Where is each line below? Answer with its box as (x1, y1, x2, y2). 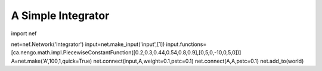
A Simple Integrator (11, 9, 110, 22)
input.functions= (166, 41, 207, 48)
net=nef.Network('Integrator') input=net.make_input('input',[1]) (11, 41, 165, 48)
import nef (11, 30, 37, 37)
